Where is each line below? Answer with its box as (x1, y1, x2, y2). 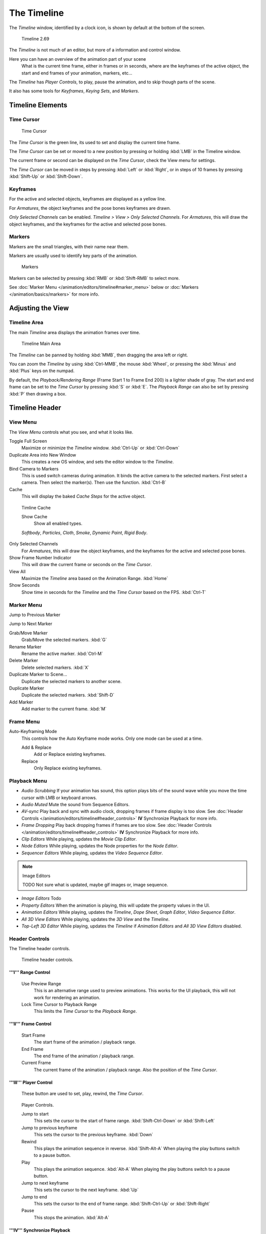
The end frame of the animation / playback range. (33, 1053, 135, 1059)
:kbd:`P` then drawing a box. (9, 390, 66, 397)
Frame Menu (9, 718, 40, 725)
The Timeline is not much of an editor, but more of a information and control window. (9, 47, 181, 53)
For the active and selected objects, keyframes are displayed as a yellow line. (9, 196, 166, 202)
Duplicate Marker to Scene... (9, 671, 67, 677)
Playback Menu (9, 777, 47, 784)
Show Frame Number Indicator (9, 554, 71, 560)
